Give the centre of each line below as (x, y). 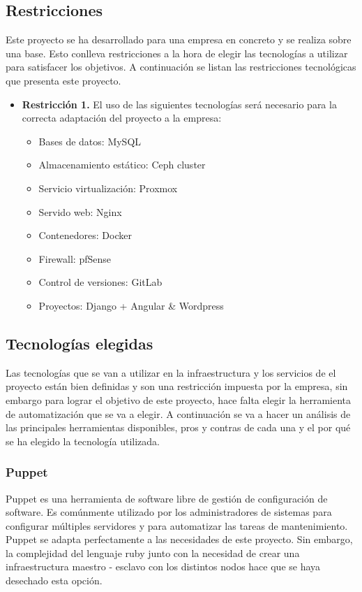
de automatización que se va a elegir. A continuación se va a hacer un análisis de (178, 413)
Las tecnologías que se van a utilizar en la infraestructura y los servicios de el (171, 372)
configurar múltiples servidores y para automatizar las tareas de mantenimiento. (177, 525)
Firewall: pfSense (75, 258)
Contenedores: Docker (85, 235)
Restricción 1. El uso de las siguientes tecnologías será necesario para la (179, 104)
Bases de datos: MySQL (90, 141)
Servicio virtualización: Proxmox (108, 188)
